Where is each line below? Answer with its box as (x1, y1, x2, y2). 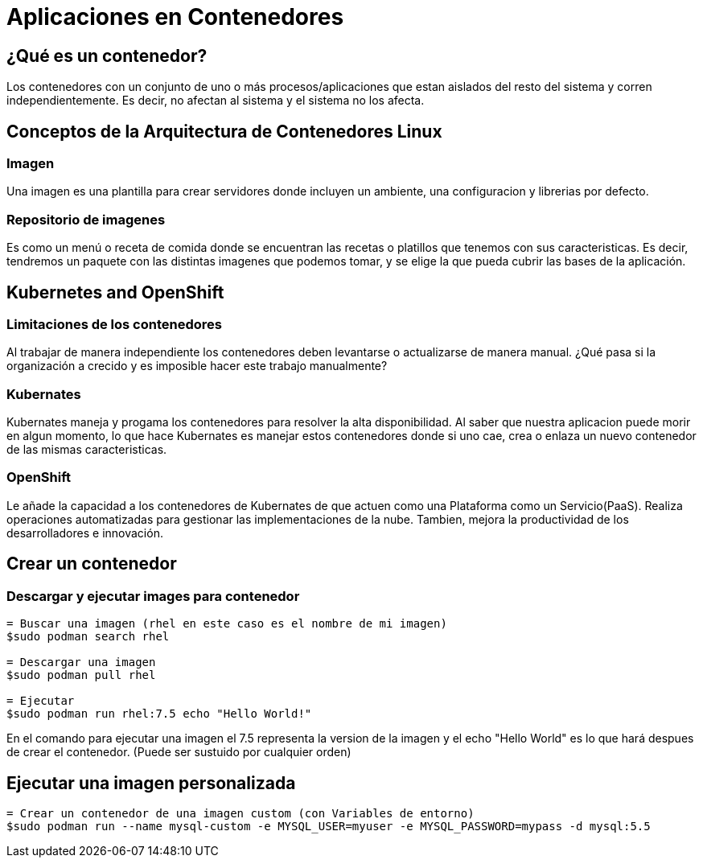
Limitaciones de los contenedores (6, 315, 222, 332)
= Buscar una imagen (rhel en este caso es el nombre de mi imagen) (6, 617, 447, 631)
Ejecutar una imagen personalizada (6, 772, 296, 793)
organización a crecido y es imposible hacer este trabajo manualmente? (6, 359, 388, 373)
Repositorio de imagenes (6, 211, 166, 228)
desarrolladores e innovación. (6, 525, 163, 540)
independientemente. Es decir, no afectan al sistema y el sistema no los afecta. (6, 93, 425, 108)
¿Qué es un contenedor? (6, 45, 208, 66)
